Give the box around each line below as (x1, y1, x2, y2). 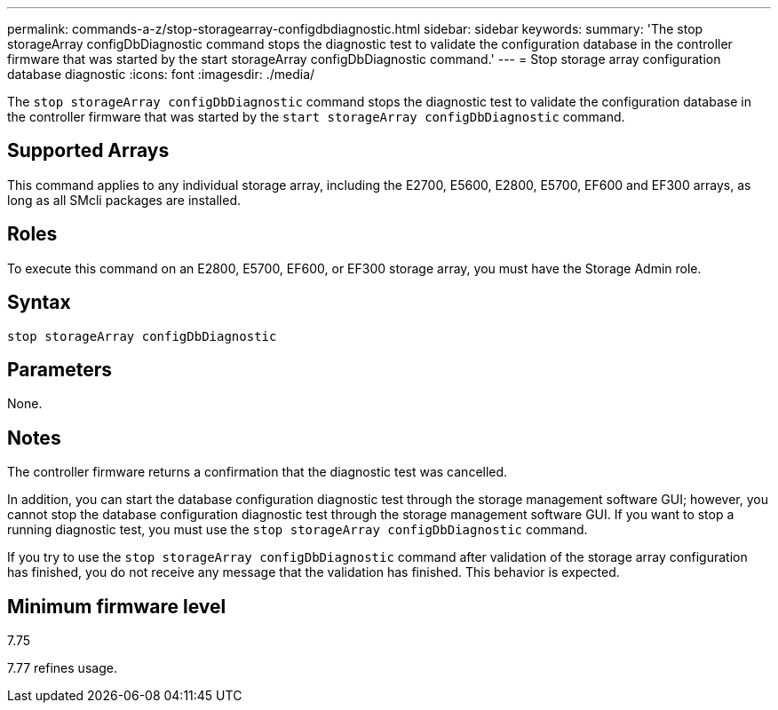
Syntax (7, 291, 71, 314)
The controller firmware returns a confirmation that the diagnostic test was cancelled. (7, 464, 508, 480)
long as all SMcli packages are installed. (7, 192, 241, 208)
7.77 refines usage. (7, 660, 117, 676)
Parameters (7, 358, 112, 381)
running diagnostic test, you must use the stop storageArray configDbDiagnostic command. (7, 522, 588, 538)
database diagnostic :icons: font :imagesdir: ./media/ (7, 67, 315, 82)
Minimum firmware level (7, 595, 226, 618)
